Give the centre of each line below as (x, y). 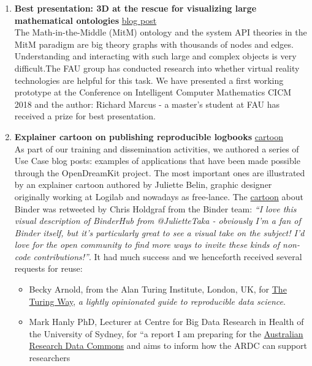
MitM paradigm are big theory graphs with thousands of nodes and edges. (154, 44)
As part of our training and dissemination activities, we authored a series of (157, 148)
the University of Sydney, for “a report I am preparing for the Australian (166, 333)
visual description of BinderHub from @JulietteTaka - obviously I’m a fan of (158, 221)
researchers (50, 358)
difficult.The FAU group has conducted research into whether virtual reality (157, 68)
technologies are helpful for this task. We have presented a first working (149, 80)
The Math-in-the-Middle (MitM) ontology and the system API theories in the (161, 32)
